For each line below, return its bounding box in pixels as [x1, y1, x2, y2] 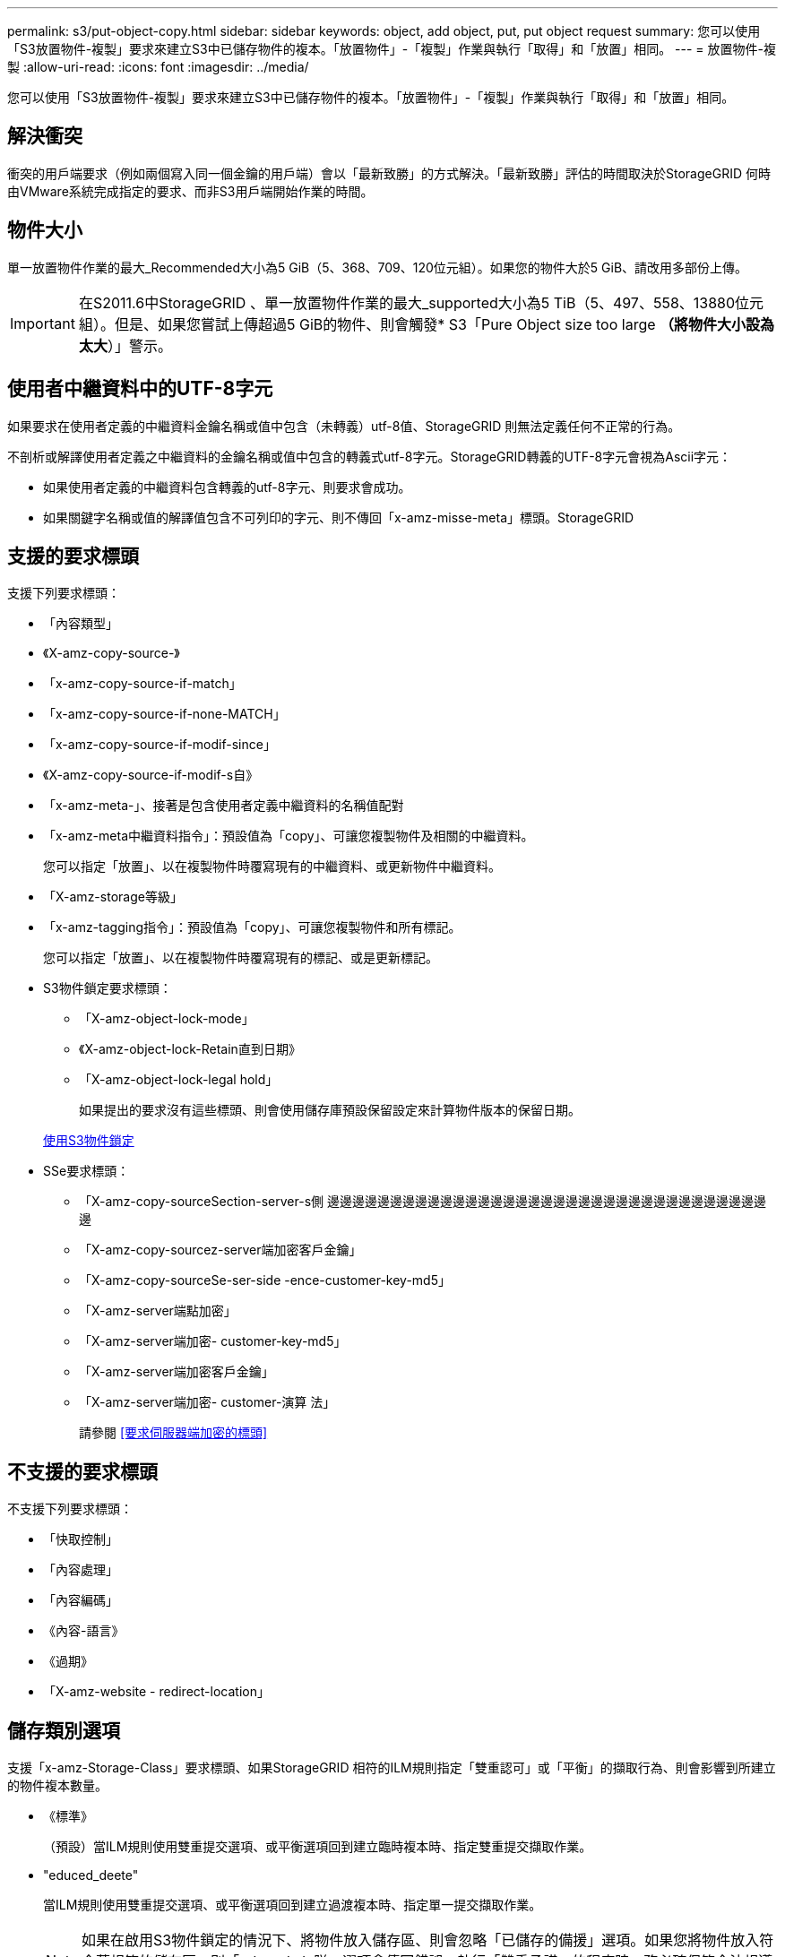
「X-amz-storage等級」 [43, 889, 183, 905]
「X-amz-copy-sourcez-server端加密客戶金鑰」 [79, 1242, 362, 1258]
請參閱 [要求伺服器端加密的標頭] [79, 1425, 268, 1441]
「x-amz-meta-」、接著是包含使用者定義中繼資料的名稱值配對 [43, 797, 404, 814]
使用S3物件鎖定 [43, 1133, 134, 1149]
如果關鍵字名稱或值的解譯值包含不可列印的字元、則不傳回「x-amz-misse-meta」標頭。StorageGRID [43, 509, 634, 525]
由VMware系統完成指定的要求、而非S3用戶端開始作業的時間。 [7, 183, 374, 199]
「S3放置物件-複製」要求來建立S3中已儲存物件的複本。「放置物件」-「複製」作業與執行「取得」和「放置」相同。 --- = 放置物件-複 [7, 41, 776, 56]
